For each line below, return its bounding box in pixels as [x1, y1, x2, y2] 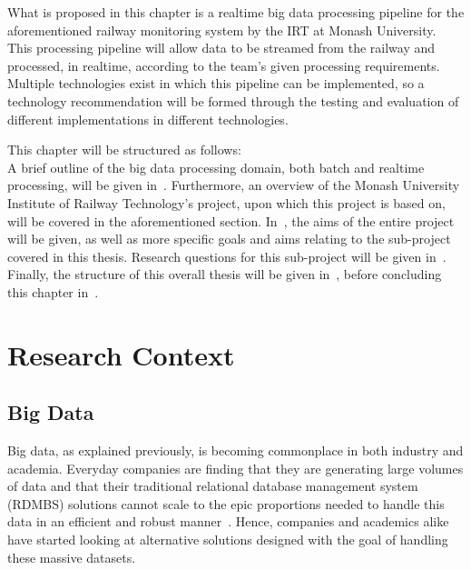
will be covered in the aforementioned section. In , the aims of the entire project [7, 211, 455, 230]
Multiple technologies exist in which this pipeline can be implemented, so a [7, 74, 425, 93]
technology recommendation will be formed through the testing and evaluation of [7, 91, 459, 110]
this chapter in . [7, 282, 99, 301]
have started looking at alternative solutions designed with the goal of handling [7, 530, 448, 549]
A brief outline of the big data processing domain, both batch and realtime [7, 157, 425, 176]
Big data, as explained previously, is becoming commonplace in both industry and [7, 441, 464, 460]
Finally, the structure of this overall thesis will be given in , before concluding [7, 265, 442, 284]
